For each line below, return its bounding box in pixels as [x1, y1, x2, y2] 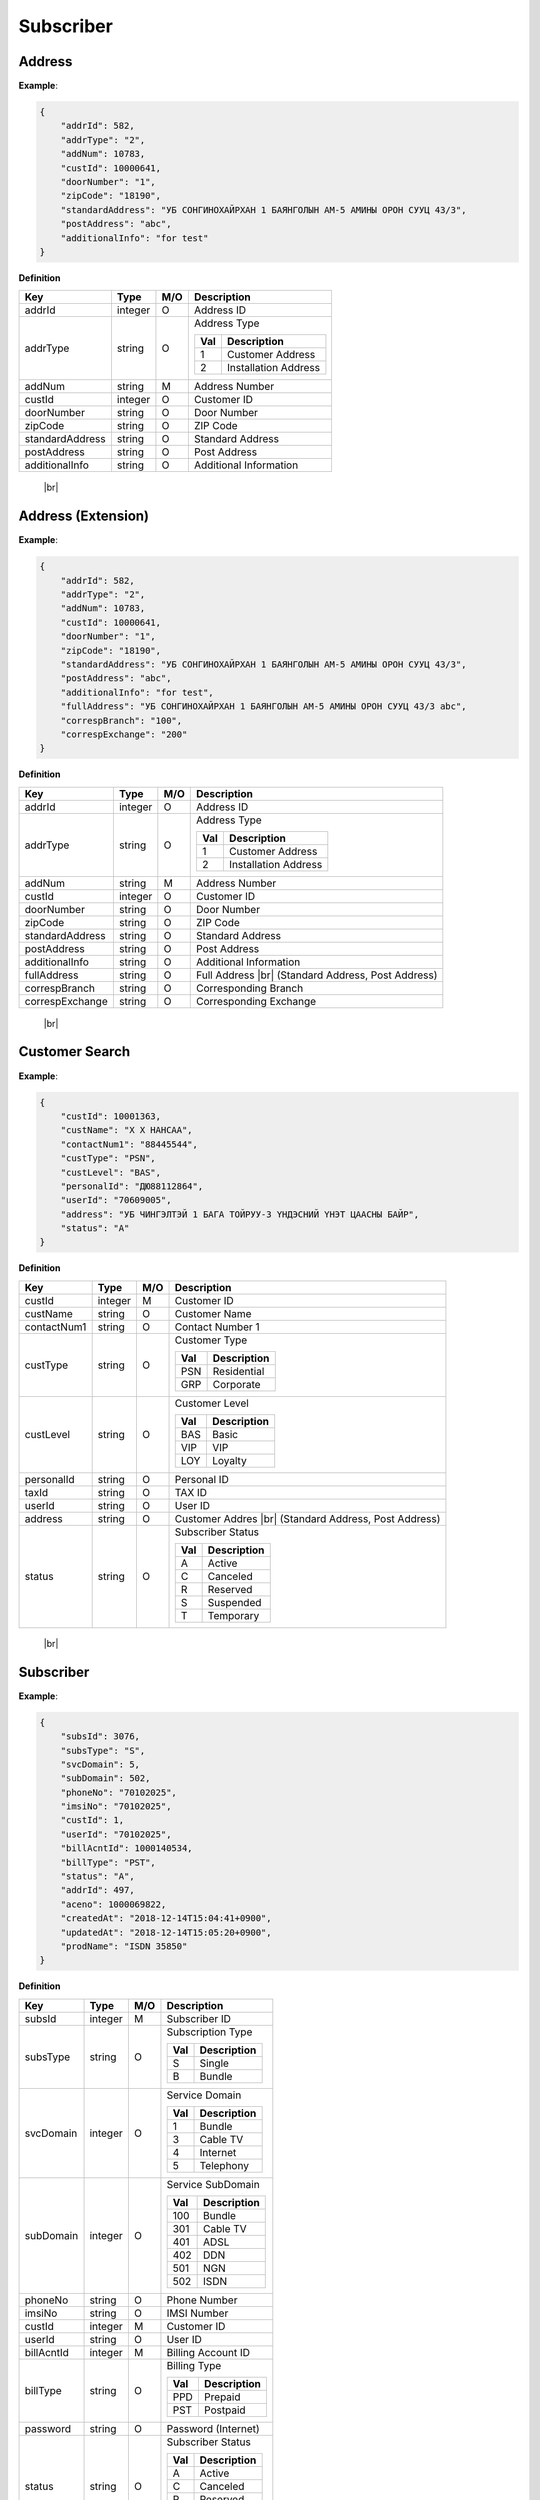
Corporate [212, 1377, 261, 1391]
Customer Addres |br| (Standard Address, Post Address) [174, 1511, 441, 1525]
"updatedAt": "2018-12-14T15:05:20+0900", [60, 1926, 272, 1938]
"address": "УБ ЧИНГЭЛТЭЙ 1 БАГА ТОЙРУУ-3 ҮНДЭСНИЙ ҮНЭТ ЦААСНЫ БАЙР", [60, 1208, 420, 1220]
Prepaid [203, 2390, 241, 2404]
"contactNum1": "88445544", [60, 1138, 199, 1150]
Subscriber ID [166, 2011, 232, 2025]
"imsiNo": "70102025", [60, 1801, 172, 1812]
